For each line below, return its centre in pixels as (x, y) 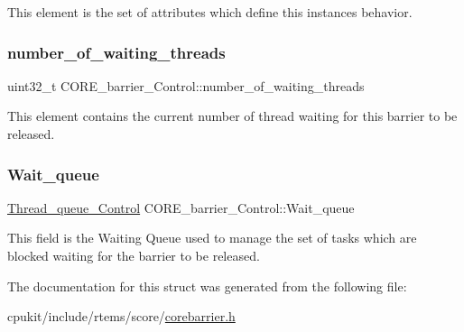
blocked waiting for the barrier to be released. (134, 255)
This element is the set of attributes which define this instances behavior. (210, 12)
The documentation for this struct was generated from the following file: (207, 286)
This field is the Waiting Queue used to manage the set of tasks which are (212, 238)
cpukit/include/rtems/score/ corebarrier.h (121, 316)
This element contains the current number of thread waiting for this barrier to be (232, 116)
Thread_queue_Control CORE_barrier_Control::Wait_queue (181, 207)
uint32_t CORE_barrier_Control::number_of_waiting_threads (186, 85)
